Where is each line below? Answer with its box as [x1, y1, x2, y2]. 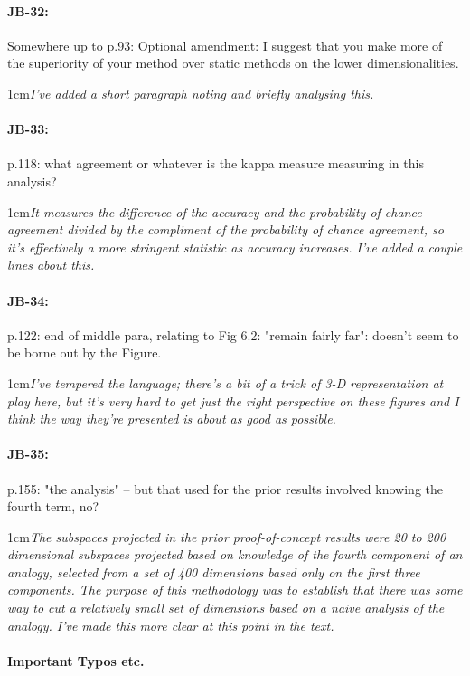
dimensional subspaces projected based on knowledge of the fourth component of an [7, 545, 463, 564]
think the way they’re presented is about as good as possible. [7, 409, 336, 428]
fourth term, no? [7, 497, 99, 516]
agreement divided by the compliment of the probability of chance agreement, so [7, 220, 444, 239]
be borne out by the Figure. [7, 343, 162, 362]
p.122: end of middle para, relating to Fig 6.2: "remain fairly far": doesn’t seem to [7, 325, 459, 344]
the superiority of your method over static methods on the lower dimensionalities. [7, 53, 459, 72]
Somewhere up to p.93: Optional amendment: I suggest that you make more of [7, 35, 443, 54]
